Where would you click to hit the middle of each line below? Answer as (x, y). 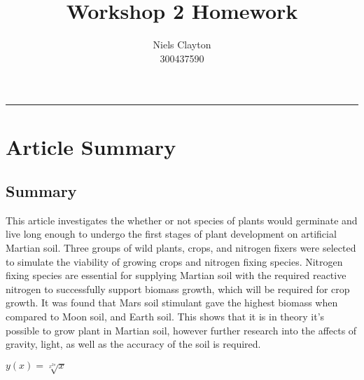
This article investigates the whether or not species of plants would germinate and (182, 220)
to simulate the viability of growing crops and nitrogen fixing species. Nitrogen (174, 261)
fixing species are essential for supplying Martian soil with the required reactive (176, 275)
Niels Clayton (182, 45)
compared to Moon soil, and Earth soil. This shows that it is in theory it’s (165, 317)
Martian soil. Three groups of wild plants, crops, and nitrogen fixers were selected (181, 248)
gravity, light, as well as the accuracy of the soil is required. (133, 344)
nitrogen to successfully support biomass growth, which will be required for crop (178, 289)
